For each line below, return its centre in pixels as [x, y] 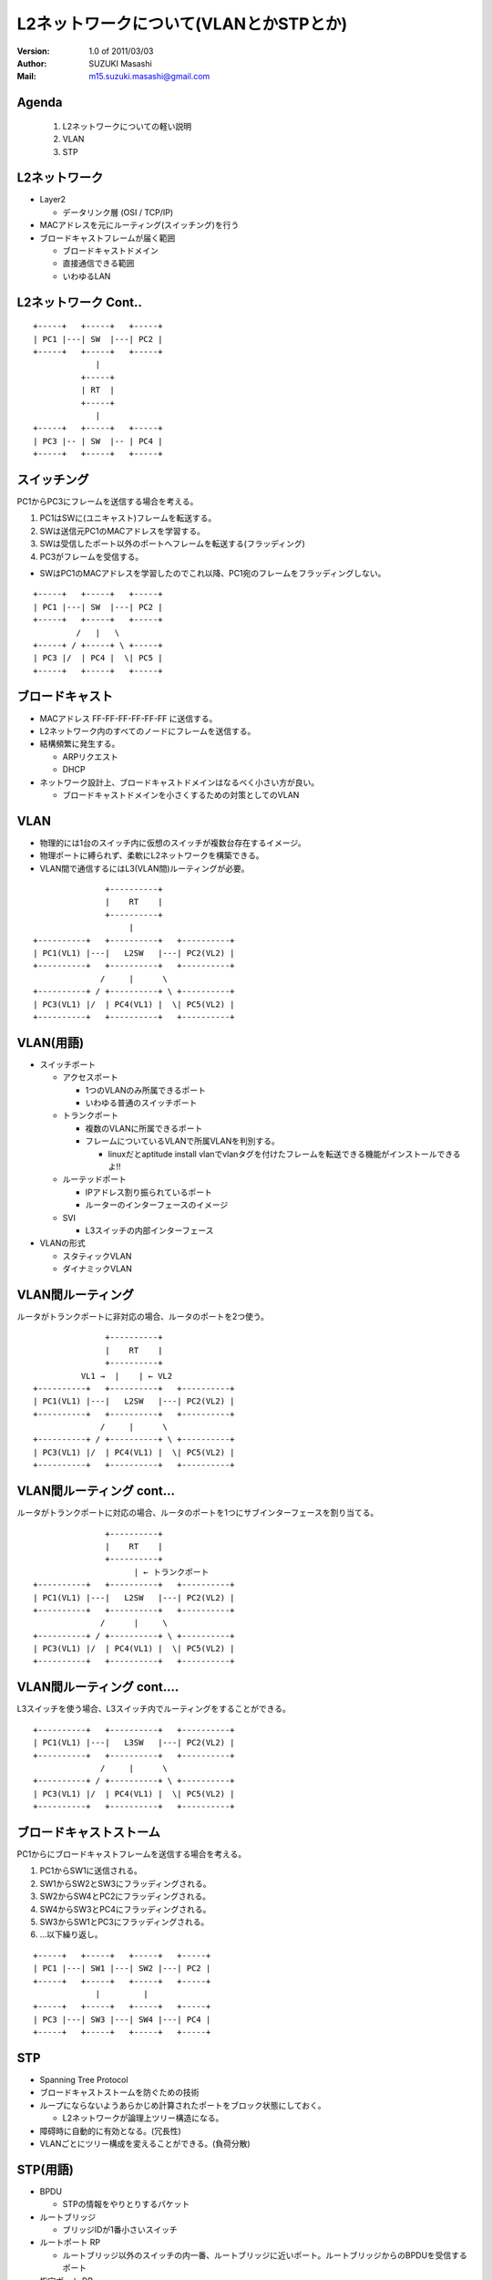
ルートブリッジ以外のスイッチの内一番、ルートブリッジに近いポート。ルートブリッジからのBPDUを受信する [265, 2255]
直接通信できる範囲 [98, 264]
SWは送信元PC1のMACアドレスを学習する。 [122, 531]
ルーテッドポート [94, 1179]
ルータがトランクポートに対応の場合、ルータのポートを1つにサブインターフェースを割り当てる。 [198, 1513]
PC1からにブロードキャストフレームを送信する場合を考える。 [132, 1854]
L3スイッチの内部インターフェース [149, 1230]
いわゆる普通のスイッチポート [141, 1103]
